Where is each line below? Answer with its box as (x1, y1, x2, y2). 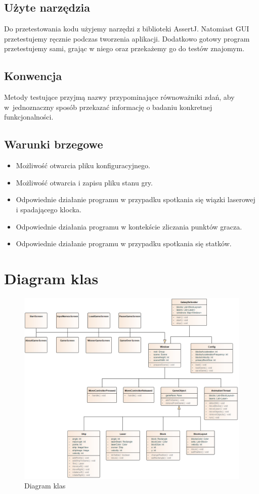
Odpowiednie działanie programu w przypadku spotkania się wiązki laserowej (16, 194, 255, 205)
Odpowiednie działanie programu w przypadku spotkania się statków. (16, 238, 232, 249)
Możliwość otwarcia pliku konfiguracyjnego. (16, 160, 150, 171)
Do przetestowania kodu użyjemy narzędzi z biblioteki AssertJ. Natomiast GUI (4, 23, 249, 34)
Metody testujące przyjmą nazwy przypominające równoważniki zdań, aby (4, 92, 235, 102)
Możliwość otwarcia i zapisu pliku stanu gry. (16, 177, 153, 187)
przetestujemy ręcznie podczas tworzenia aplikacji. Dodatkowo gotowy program (4, 33, 250, 44)
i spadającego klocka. (16, 204, 81, 214)
